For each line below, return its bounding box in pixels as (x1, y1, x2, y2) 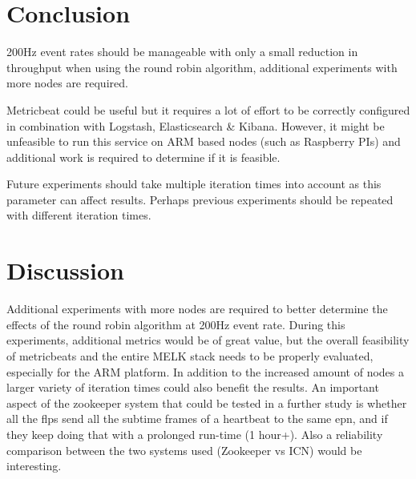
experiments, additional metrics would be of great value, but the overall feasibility (6, 332, 410, 348)
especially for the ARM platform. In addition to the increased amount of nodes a (6, 363, 405, 380)
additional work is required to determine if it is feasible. (6, 148, 281, 165)
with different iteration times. (6, 207, 151, 223)
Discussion (6, 254, 124, 287)
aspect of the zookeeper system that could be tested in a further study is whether (6, 394, 407, 411)
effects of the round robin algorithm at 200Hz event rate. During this (6, 316, 345, 332)
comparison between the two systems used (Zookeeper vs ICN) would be (6, 441, 362, 458)
